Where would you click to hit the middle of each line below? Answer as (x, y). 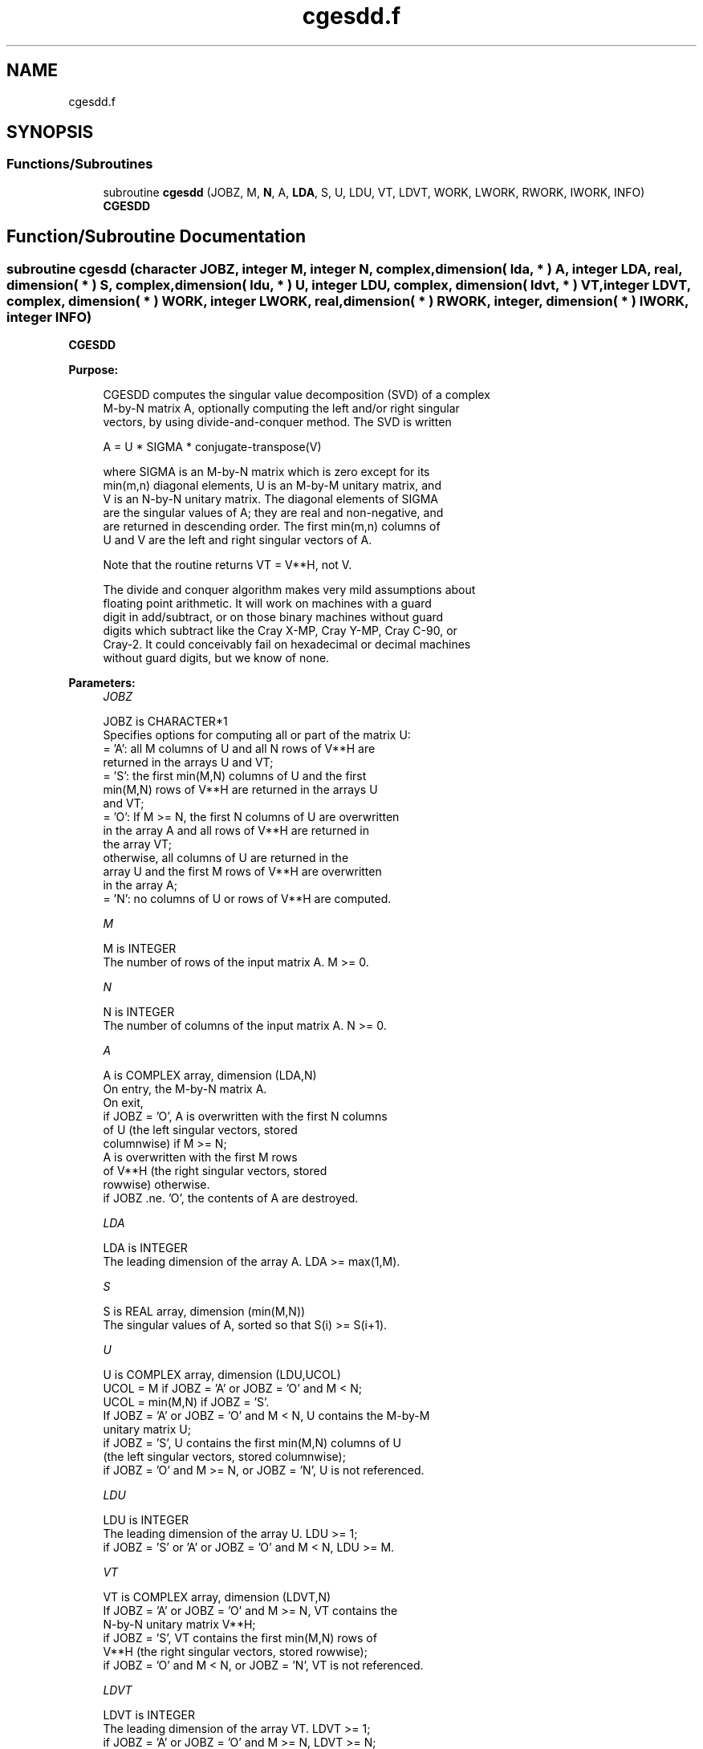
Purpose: (93, 370)
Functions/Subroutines (80, 164)
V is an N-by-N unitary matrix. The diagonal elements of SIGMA (271, 499)
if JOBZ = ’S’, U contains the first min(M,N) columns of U (252, 1443)
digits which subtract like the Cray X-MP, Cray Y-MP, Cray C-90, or (280, 631)
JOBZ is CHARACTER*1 (165, 722)
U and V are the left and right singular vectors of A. (238, 540)
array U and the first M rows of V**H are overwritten (242, 872)
